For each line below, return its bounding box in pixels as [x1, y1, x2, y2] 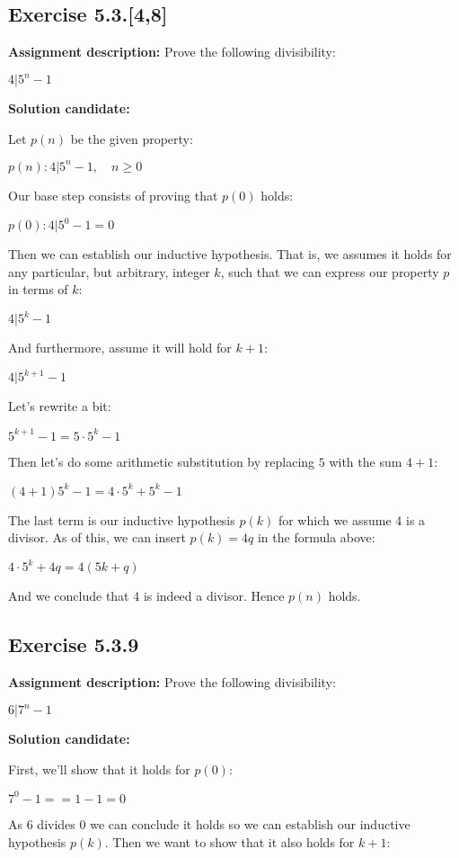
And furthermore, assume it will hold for [8, 338, 232, 357]
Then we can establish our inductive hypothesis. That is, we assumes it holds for [8, 245, 452, 264]
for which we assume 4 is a [278, 510, 426, 529]
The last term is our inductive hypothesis [8, 510, 235, 529]
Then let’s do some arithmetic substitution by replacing [8, 451, 315, 470]
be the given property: [70, 129, 193, 147]
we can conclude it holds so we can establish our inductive [90, 814, 410, 833]
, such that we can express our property [220, 262, 439, 281]
